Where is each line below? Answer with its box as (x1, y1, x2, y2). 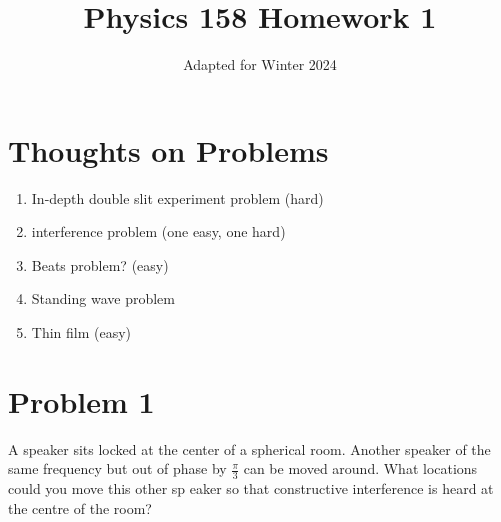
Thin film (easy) (31, 322, 132, 343)
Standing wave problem (31, 288, 175, 309)
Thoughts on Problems (8, 129, 329, 170)
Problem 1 (8, 380, 155, 421)
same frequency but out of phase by (8, 458, 227, 479)
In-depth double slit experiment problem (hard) (31, 187, 324, 208)
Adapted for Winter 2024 (183, 54, 337, 75)
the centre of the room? (8, 497, 152, 518)
